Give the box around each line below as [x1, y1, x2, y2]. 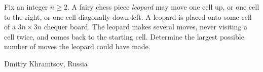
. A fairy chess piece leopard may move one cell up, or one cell [67, 2, 259, 12]
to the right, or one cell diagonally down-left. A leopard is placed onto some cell [4, 11, 252, 22]
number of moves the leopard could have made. [4, 41, 151, 52]
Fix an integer [4, 2, 48, 12]
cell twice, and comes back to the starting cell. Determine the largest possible [4, 31, 244, 42]
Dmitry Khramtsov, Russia [4, 58, 88, 68]
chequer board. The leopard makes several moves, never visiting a [44, 21, 248, 32]
